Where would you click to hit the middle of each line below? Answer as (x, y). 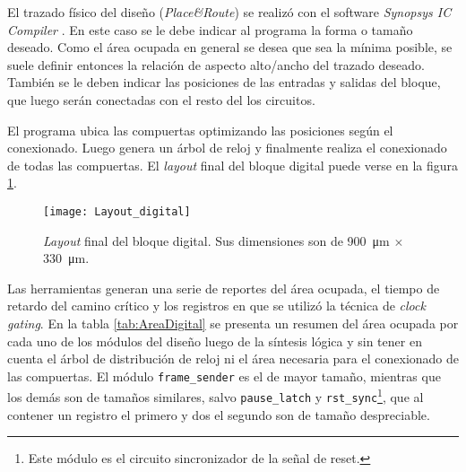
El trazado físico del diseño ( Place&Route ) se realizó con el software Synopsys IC (229, 12)
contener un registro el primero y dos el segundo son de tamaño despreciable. (219, 414)
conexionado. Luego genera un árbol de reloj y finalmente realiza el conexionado (227, 148)
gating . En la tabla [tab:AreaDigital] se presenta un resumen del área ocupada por (233, 323)
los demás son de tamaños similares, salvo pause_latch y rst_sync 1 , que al (216, 396)
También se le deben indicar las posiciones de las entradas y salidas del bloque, (224, 82)
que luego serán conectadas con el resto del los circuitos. (161, 99)
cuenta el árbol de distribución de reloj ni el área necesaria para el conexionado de (233, 358)
